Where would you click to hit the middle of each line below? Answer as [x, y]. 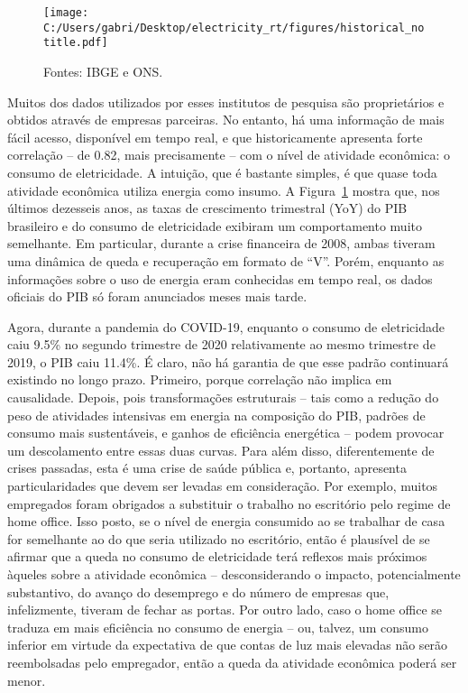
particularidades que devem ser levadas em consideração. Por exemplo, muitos [223, 486]
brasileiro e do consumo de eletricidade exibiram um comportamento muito [215, 225]
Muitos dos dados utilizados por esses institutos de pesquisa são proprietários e [226, 102]
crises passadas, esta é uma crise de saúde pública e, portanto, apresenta [207, 468]
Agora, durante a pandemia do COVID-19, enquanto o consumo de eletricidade [226, 326]
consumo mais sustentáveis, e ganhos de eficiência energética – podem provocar [226, 433]
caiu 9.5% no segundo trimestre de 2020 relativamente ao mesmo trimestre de [221, 344]
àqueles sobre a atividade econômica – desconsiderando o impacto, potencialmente [234, 574]
